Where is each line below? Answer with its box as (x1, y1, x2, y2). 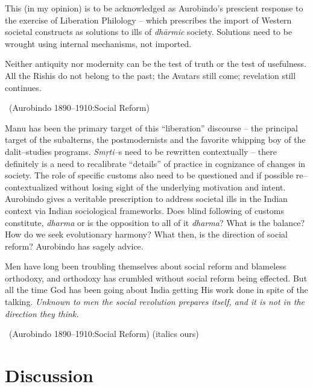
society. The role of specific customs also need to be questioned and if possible (5, 169, 294, 181)
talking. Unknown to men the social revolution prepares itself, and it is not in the (5, 295, 305, 308)
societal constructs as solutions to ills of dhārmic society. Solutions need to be (5, 25, 292, 38)
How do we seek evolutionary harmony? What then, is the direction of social (5, 228, 288, 241)
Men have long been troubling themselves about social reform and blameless (5, 260, 286, 272)
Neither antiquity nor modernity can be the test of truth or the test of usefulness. (5, 57, 306, 70)
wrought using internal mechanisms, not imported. (5, 37, 192, 49)
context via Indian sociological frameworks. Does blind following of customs (5, 204, 285, 216)
